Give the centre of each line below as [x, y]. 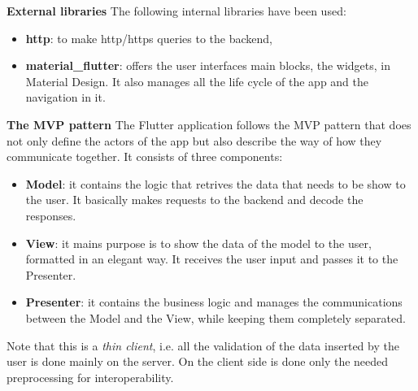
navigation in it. [65, 97]
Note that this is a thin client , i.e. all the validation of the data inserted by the [203, 345]
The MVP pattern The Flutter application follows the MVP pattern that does [209, 124]
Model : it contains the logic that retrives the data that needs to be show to [216, 183]
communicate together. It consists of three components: [145, 156]
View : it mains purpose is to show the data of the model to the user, [198, 243]
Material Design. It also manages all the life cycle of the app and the [197, 81]
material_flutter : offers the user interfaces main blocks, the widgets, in [208, 65]
